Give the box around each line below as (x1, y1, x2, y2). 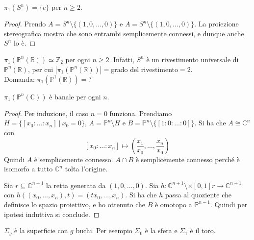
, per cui (28, 64, 53, 74)
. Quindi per (210, 199, 248, 209)
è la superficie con (14, 225, 68, 236)
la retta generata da (46, 180, 106, 190)
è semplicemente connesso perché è (135, 154, 240, 164)
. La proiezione (194, 19, 239, 28)
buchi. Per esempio (76, 225, 132, 236)
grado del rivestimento (111, 64, 178, 74)
